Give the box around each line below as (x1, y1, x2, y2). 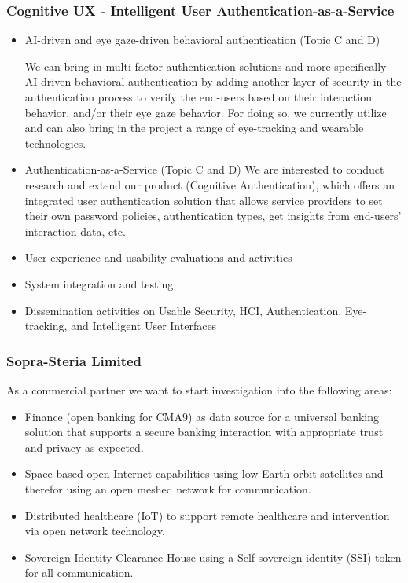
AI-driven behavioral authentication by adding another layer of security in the (24, 73, 402, 90)
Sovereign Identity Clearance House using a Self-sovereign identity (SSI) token (24, 548, 402, 565)
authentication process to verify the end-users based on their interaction (24, 89, 372, 104)
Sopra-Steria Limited (6, 350, 142, 370)
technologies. (24, 134, 86, 151)
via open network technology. (24, 522, 165, 539)
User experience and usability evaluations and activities (24, 249, 292, 266)
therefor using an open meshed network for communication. (24, 480, 311, 497)
